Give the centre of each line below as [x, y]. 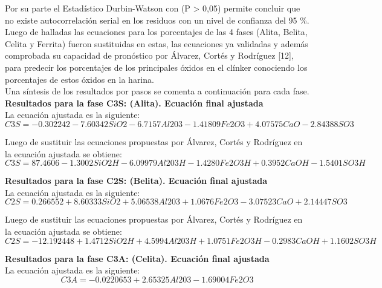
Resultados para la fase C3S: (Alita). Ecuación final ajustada [134, 103]
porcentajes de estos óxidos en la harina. [79, 79]
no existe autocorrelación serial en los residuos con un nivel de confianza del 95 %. [157, 20]
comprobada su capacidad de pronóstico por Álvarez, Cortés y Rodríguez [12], [149, 55]
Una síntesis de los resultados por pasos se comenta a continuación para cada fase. [157, 91]
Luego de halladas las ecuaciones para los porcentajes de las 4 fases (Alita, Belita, [156, 32]
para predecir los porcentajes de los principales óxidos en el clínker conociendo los [156, 67]
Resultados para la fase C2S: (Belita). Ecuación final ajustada [136, 181]
